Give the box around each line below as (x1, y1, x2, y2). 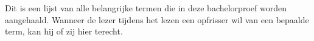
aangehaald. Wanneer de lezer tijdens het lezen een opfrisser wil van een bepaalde (5, 13, 309, 26)
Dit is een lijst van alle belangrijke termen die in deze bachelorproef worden (5, 2, 287, 14)
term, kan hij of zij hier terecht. (5, 25, 123, 37)
